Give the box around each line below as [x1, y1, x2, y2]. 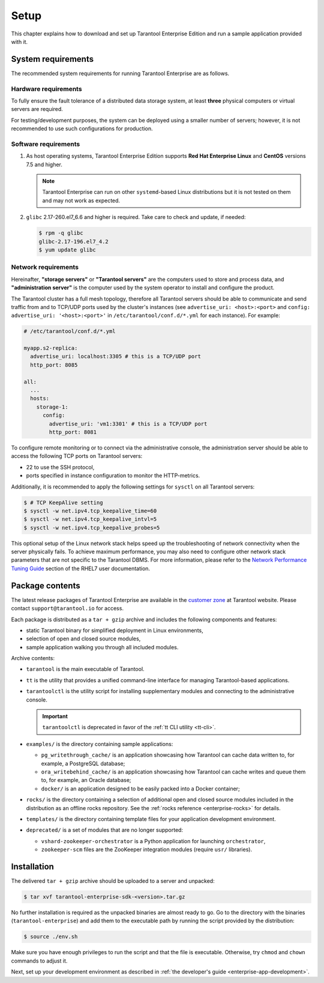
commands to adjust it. [11, 957, 68, 964]
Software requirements [11, 140, 80, 148]
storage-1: [36, 403, 68, 410]
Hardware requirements [11, 85, 82, 93]
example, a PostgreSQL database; [41, 760, 125, 767]
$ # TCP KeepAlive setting [23, 499, 103, 506]
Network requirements [11, 263, 79, 271]
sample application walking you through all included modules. [26, 643, 179, 651]
